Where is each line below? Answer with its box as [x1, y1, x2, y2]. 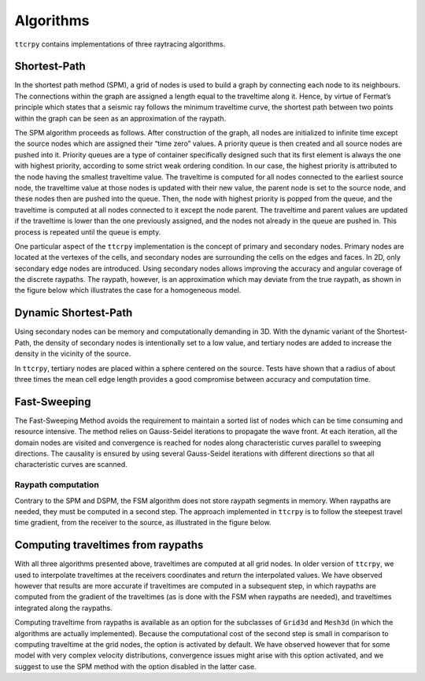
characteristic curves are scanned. [14, 460, 128, 469]
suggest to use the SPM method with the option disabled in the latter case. [14, 661, 257, 671]
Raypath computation [14, 479, 100, 490]
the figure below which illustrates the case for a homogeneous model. [14, 286, 242, 295]
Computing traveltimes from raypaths [14, 539, 204, 552]
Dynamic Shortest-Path [14, 306, 133, 320]
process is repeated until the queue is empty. [14, 227, 161, 236]
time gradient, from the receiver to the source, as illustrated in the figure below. [14, 518, 272, 527]
